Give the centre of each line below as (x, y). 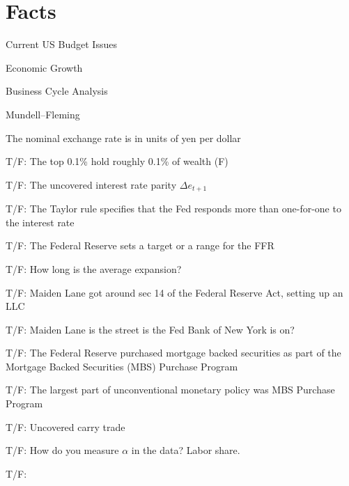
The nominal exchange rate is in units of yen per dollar (123, 138)
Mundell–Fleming (43, 114)
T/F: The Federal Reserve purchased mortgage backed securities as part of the (173, 353)
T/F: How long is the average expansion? (94, 268)
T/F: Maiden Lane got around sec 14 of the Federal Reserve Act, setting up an (174, 292)
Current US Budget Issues (61, 44)
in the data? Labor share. (186, 450)
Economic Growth (44, 67)
